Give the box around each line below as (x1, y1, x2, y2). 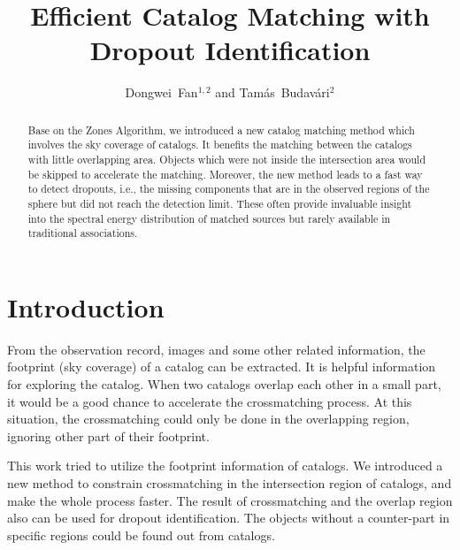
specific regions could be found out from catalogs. (7, 525, 275, 544)
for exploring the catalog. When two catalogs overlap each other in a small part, (7, 375, 441, 393)
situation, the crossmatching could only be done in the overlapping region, (7, 409, 410, 428)
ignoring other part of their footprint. (7, 426, 210, 445)
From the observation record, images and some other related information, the (7, 340, 425, 358)
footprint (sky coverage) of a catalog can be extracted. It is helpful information (7, 357, 436, 376)
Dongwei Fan (125, 83, 198, 102)
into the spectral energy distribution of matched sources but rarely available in (27, 210, 391, 225)
